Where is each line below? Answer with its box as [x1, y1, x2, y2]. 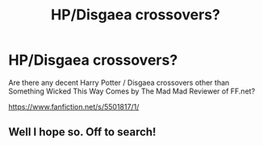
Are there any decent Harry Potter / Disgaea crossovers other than [8, 77, 230, 87]
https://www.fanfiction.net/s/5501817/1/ [8, 102, 140, 111]
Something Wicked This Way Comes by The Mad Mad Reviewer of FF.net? [8, 86, 256, 96]
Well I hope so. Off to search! [8, 125, 157, 139]
